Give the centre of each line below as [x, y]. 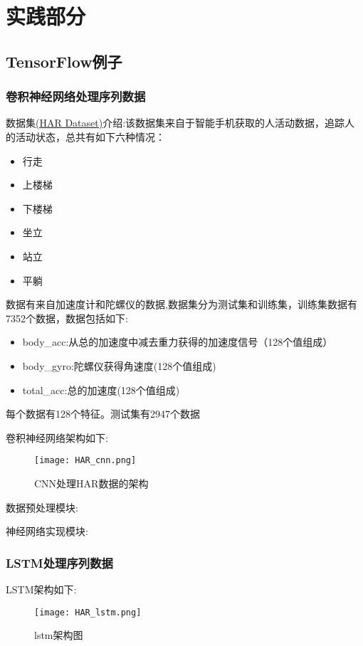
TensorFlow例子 [64, 61]
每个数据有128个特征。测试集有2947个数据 [103, 414]
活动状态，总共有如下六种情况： [90, 136]
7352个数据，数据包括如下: [67, 318]
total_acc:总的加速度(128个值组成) [101, 390]
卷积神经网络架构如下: [57, 437]
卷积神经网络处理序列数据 [76, 96]
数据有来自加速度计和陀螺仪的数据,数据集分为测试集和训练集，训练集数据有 [181, 304]
